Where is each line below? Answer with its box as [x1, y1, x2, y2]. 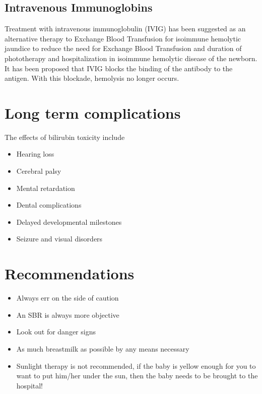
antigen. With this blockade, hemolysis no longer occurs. [5, 73, 179, 83]
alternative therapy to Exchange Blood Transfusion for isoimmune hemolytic [5, 33, 241, 43]
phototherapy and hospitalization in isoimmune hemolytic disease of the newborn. [5, 53, 257, 63]
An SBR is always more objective [16, 309, 119, 320]
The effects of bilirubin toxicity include [5, 131, 125, 142]
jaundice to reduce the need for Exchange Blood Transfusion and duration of [5, 43, 242, 54]
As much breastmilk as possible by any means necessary [16, 343, 189, 354]
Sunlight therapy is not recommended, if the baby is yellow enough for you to [16, 360, 256, 371]
